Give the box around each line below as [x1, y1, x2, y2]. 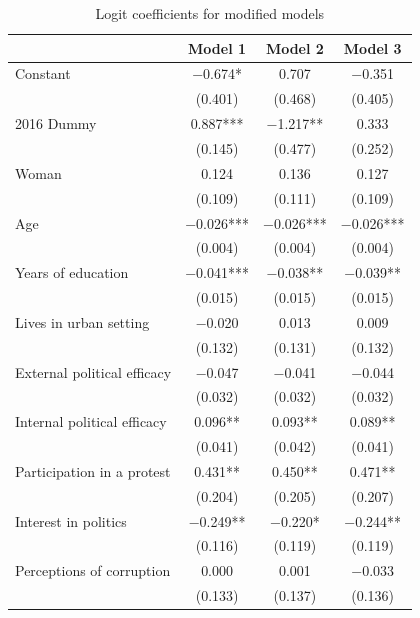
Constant [15, 63, 71, 84]
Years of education [15, 262, 129, 283]
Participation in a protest [15, 460, 171, 481]
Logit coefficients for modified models [95, 3, 325, 23]
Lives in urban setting [15, 311, 150, 332]
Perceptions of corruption [15, 560, 171, 581]
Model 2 [265, 37, 324, 58]
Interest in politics [15, 510, 127, 531]
